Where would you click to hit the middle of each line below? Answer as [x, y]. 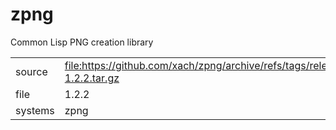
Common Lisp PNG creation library [82, 42]
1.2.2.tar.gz [92, 78]
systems [35, 110]
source [31, 71]
